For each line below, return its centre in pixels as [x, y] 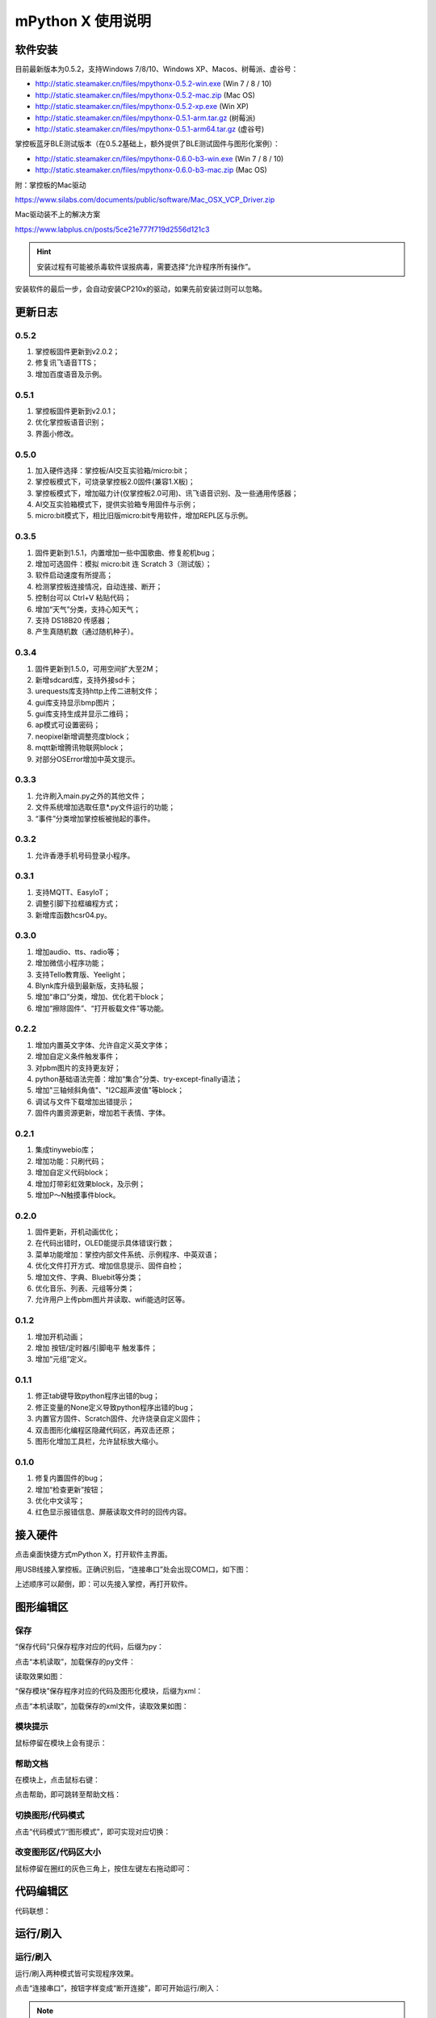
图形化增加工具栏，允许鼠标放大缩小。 [99, 1441]
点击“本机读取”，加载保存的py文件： [75, 1661]
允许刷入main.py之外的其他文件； [91, 796]
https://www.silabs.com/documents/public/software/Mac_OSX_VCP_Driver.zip [145, 199]
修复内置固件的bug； [70, 1478]
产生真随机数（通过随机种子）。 [86, 632]
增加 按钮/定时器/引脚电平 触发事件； [96, 1347]
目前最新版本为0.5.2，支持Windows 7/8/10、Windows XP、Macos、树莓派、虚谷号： [157, 69]
